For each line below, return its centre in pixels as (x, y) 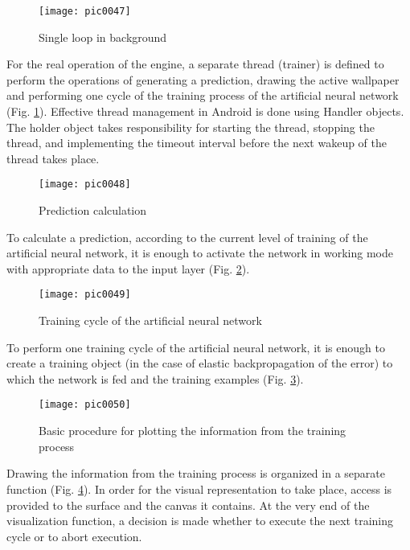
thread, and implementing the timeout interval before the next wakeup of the (197, 143)
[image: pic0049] (85, 295)
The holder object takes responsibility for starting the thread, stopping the (191, 127)
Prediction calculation (93, 210)
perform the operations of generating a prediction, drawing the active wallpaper (203, 79)
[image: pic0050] (85, 405)
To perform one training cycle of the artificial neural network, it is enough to (196, 347)
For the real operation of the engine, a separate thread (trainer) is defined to (195, 64)
